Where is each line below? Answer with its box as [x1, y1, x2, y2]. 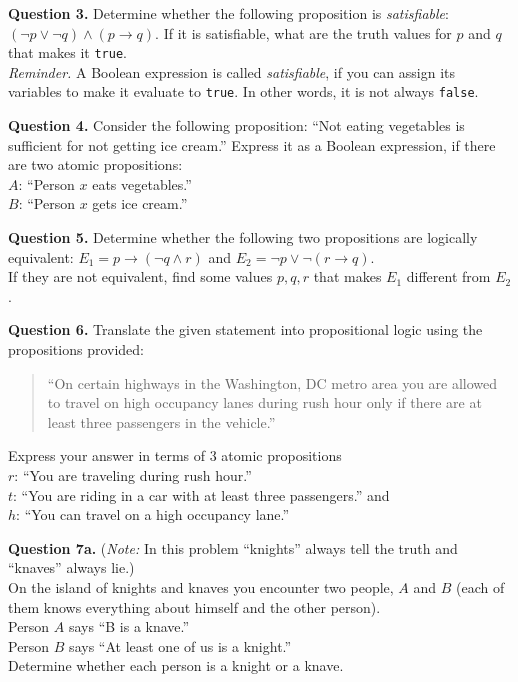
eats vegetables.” [92, 173, 192, 194]
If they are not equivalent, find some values [8, 266, 273, 287]
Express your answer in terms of [8, 445, 206, 466]
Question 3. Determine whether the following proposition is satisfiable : [8, 3, 449, 23]
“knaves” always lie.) [8, 557, 135, 578]
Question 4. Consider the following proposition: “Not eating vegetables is [8, 115, 465, 136]
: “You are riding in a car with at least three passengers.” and [13, 484, 390, 505]
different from [406, 266, 491, 287]
